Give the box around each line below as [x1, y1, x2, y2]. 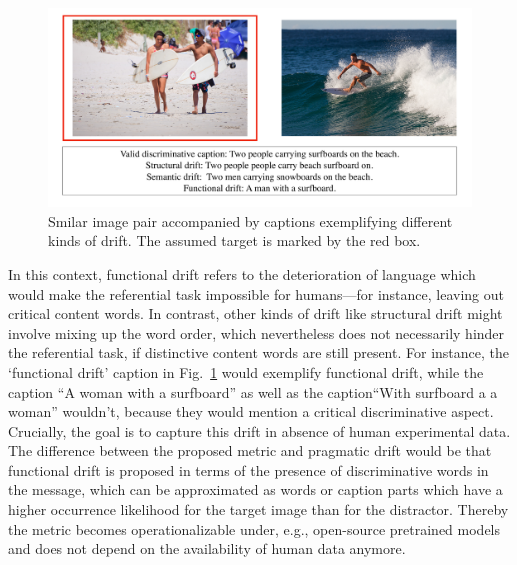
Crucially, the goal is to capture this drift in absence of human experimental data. [8, 420, 511, 441]
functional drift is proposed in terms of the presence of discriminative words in [8, 459, 489, 480]
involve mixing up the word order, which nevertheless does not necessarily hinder [8, 322, 505, 343]
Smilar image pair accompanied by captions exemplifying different [48, 210, 453, 231]
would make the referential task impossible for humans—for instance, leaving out [8, 283, 504, 304]
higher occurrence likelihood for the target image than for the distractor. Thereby [8, 499, 509, 520]
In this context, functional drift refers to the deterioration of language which [8, 263, 476, 284]
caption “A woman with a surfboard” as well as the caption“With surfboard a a [8, 381, 498, 402]
